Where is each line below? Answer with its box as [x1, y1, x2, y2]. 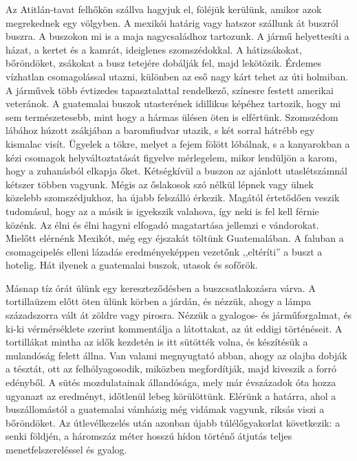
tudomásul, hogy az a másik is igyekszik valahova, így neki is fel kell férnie [6, 203, 319, 218]
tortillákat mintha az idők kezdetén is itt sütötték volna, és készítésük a [6, 335, 308, 349]
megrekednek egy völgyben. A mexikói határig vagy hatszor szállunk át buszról [6, 15, 338, 30]
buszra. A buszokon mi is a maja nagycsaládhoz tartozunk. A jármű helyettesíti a [6, 29, 349, 43]
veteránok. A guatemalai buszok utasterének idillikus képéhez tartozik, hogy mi [6, 96, 341, 111]
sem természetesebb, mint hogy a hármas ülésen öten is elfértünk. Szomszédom [6, 109, 338, 124]
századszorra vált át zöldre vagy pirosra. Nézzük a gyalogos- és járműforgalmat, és [6, 308, 352, 322]
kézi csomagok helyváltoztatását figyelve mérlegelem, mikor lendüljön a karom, [6, 150, 338, 164]
